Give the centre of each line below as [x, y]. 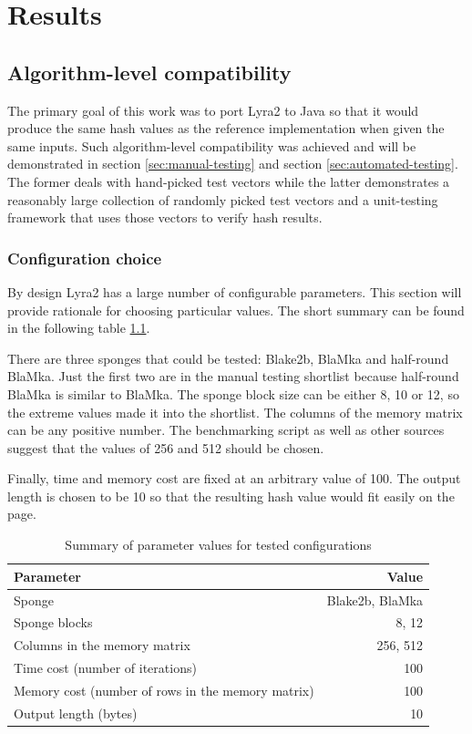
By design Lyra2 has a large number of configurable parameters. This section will [235, 291]
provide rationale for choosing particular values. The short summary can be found [236, 310]
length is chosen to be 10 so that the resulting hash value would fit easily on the [231, 496]
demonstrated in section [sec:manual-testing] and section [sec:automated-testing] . [233, 164]
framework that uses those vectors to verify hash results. [165, 217]
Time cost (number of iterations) [105, 668]
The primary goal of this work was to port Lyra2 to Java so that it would [213, 110]
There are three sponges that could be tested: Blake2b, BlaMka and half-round [228, 358]
